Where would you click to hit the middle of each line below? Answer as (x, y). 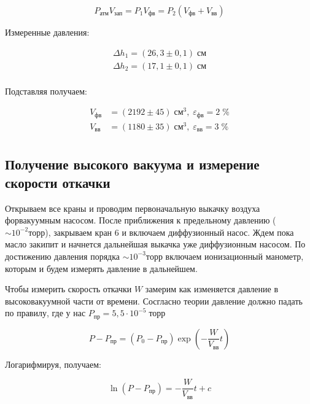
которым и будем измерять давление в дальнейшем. (101, 268)
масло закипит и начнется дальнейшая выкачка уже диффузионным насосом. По (155, 244)
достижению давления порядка (63, 256)
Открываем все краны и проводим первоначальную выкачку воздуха (133, 208)
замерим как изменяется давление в (212, 289)
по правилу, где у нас (45, 313)
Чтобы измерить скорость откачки (68, 289)
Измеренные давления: (47, 32)
